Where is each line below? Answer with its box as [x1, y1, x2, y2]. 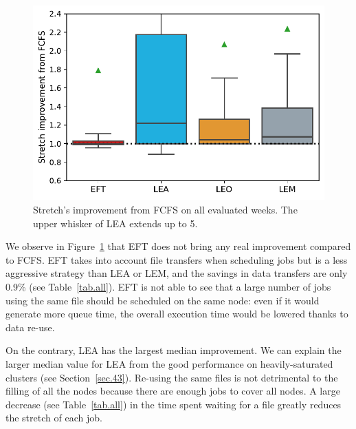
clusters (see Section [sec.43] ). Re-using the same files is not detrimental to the [5, 370, 338, 384]
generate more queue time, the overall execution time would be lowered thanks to [5, 306, 348, 321]
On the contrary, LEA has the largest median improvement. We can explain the [5, 343, 342, 357]
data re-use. [5, 320, 55, 334]
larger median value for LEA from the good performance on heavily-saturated [5, 357, 333, 371]
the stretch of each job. [5, 410, 102, 425]
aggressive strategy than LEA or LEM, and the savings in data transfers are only [5, 266, 348, 280]
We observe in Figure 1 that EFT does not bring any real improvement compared [5, 239, 351, 253]
